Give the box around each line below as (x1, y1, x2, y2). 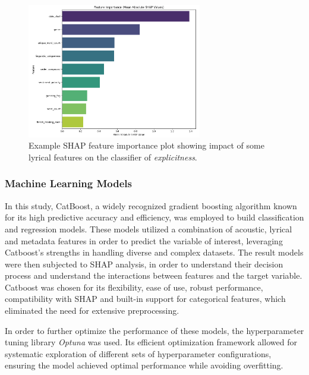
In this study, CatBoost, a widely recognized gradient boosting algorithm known (5, 199, 297, 212)
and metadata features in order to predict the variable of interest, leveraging (5, 234, 283, 247)
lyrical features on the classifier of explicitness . (29, 150, 197, 163)
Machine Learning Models (5, 176, 133, 191)
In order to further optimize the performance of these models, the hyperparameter (5, 324, 304, 336)
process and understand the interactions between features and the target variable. (5, 269, 302, 282)
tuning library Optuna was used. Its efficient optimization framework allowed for (5, 336, 297, 348)
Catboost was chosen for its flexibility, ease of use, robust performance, (5, 281, 263, 293)
